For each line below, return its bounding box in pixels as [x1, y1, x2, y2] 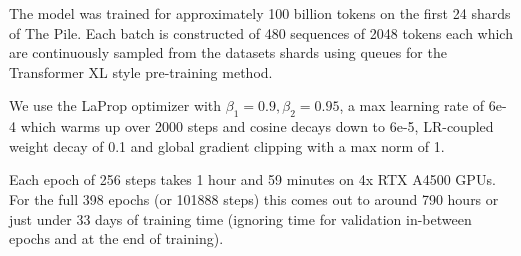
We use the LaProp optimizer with [9, 95, 222, 116]
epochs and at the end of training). [9, 228, 224, 249]
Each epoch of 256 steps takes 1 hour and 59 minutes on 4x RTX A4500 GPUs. [9, 169, 496, 190]
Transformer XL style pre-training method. [9, 61, 273, 82]
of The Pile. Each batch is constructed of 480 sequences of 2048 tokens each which [9, 22, 513, 43]
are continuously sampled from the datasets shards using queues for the [9, 42, 447, 63]
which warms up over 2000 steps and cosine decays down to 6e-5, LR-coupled [20, 116, 494, 137]
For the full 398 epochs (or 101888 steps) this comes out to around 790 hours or [9, 188, 499, 209]
